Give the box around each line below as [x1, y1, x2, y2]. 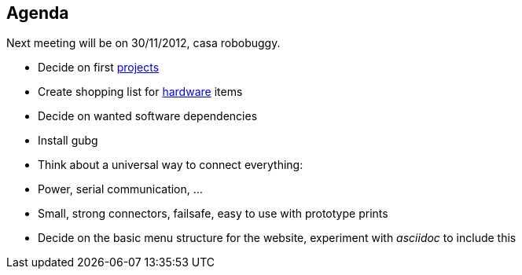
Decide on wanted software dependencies [38, 109, 258, 123]
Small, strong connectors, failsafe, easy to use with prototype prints [38, 207, 388, 221]
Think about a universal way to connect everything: [38, 158, 303, 172]
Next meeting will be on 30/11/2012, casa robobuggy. [6, 36, 281, 50]
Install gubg [38, 134, 98, 148]
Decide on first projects [38, 60, 160, 75]
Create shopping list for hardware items [38, 85, 243, 99]
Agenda [6, 3, 69, 23]
